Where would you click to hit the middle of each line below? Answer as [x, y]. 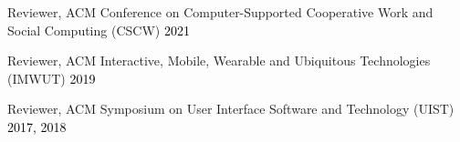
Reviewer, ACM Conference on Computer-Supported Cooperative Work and [220, 12]
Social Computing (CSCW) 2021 [99, 30]
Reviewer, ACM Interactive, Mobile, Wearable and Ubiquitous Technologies [219, 61]
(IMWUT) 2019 [52, 78]
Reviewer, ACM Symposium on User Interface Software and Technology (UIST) [231, 109]
